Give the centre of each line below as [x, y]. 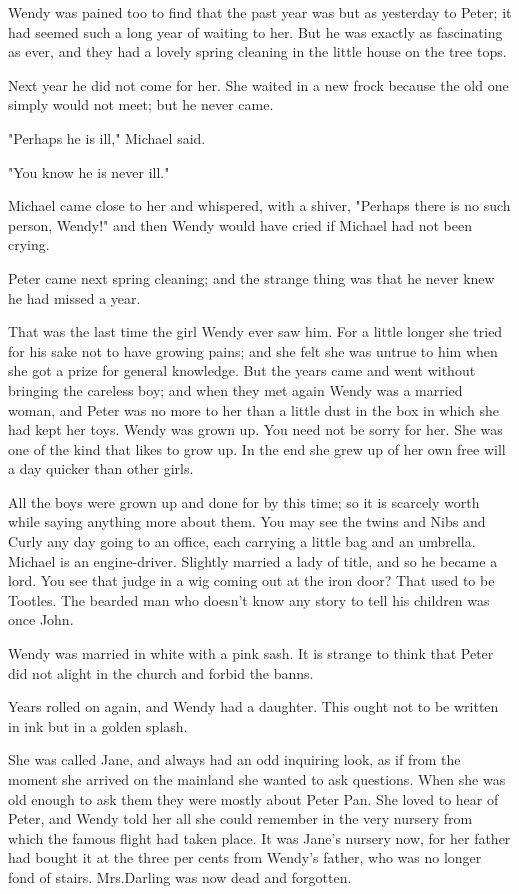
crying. [29, 244]
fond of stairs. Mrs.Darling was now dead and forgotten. [180, 876]
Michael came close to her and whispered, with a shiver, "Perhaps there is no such [259, 205]
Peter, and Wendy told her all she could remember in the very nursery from [240, 818]
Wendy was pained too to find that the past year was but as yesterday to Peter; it [260, 12]
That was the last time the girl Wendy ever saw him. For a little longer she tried [255, 331]
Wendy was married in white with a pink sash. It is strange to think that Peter [251, 653]
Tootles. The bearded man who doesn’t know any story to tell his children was [249, 599]
